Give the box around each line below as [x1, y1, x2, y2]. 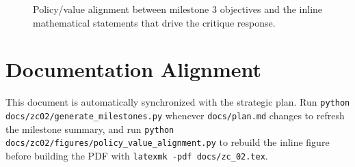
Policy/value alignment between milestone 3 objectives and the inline [33, 2, 323, 16]
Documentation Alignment [5, 55, 262, 83]
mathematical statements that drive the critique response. [33, 15, 276, 29]
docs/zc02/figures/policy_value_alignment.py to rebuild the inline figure [5, 135, 330, 149]
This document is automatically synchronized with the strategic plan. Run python [5, 95, 350, 109]
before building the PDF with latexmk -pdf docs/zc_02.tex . [5, 148, 268, 162]
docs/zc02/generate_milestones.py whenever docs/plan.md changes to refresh [5, 108, 345, 122]
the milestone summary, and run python [5, 121, 174, 136]
